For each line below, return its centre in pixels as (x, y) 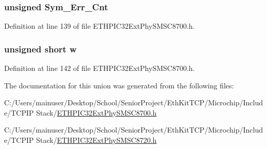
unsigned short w (40, 49)
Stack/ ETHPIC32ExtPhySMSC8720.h (96, 140)
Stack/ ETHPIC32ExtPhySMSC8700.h (96, 112)
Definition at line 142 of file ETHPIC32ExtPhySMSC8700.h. (100, 68)
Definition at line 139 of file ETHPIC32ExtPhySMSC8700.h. (100, 26)
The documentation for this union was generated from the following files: (119, 85)
